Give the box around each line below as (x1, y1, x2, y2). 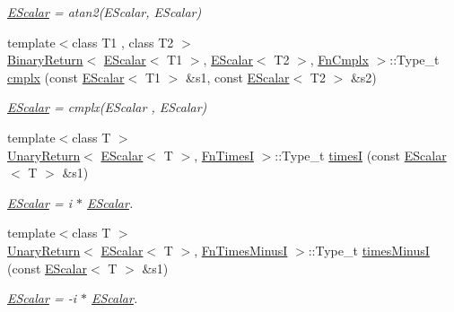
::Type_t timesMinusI (308, 240, 430, 259)
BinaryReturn (7, 50, 83, 69)
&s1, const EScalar (186, 67, 290, 86)
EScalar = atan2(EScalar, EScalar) (7, 3, 202, 21)
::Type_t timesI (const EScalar (275, 145, 447, 164)
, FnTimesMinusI (194, 240, 288, 259)
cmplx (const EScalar (7, 67, 125, 86)
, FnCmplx (310, 50, 369, 69)
